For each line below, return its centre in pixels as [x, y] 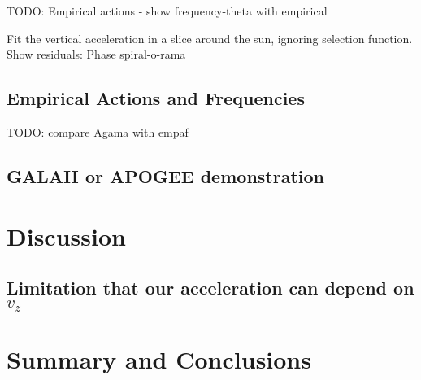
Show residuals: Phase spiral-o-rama [96, 54]
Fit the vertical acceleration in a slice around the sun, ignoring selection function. [210, 38]
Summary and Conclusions [159, 358]
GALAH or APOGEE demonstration [165, 175]
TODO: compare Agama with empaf [98, 131]
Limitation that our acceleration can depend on [210, 288]
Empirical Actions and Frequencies [156, 98]
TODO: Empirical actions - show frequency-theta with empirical [167, 11]
